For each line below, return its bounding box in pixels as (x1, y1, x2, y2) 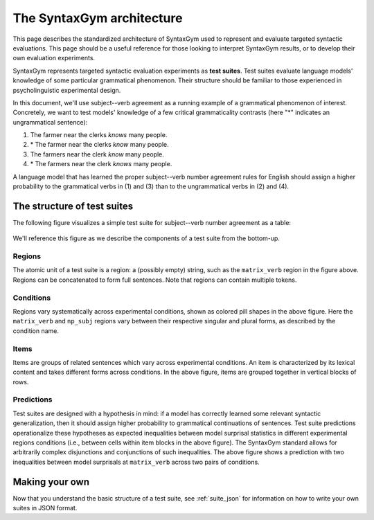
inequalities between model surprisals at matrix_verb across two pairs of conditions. (12, 458, 260, 466)
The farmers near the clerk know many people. (30, 150, 164, 159)
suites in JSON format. (12, 504, 78, 512)
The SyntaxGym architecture (12, 10, 183, 26)
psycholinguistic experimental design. (12, 86, 121, 94)
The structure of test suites (12, 200, 134, 212)
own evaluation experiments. (12, 54, 96, 62)
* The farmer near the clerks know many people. (30, 141, 169, 149)
